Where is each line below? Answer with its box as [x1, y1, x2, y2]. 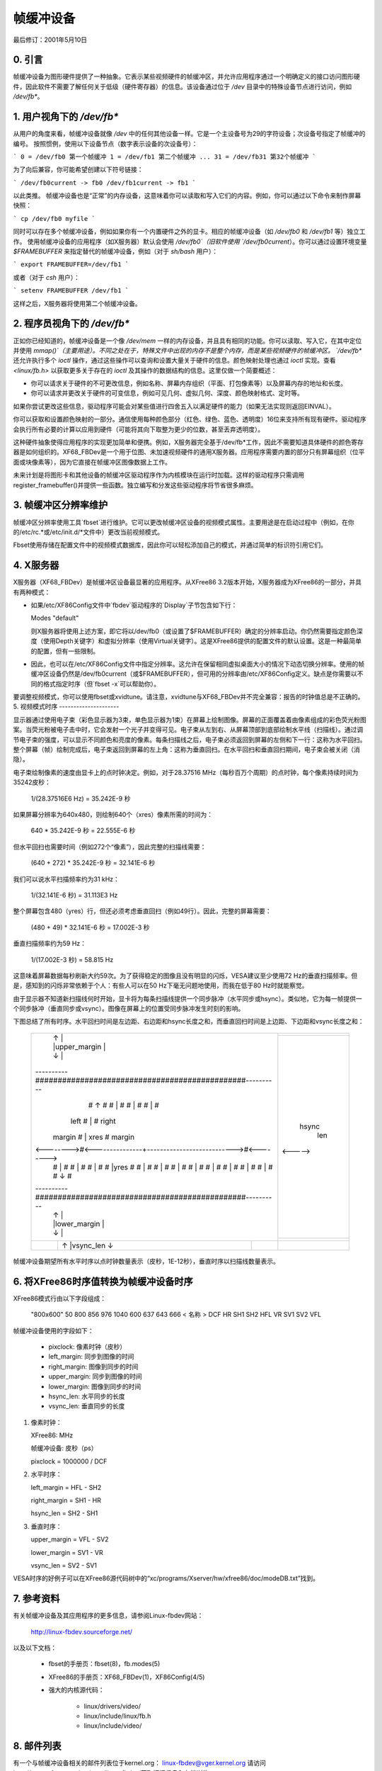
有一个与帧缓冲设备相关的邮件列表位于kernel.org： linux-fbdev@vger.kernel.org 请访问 [13, 1759, 267, 1767]
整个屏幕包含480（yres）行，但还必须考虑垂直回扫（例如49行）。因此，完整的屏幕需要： [13, 907, 272, 915]
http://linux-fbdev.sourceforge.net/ [30, 1627, 133, 1636]
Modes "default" [30, 613, 79, 623]
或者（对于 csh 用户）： [13, 273, 81, 281]
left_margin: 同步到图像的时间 [48, 1352, 134, 1361]
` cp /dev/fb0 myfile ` [13, 215, 95, 222]
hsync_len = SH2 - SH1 [30, 1509, 98, 1517]
